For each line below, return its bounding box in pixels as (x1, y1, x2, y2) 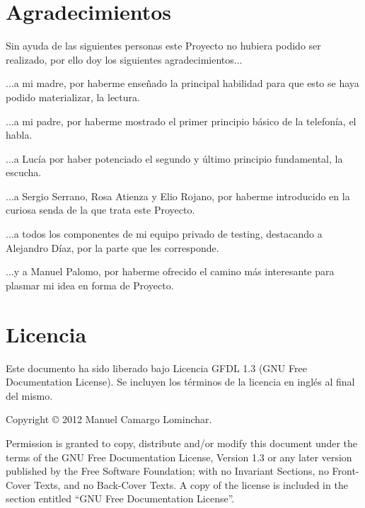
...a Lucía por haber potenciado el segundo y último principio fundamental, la (6, 151, 343, 166)
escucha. (6, 165, 42, 180)
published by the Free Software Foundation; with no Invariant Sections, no (6, 463, 329, 478)
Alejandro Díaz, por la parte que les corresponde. (6, 240, 219, 255)
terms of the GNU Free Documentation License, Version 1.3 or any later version (6, 449, 352, 464)
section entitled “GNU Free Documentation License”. (6, 491, 235, 506)
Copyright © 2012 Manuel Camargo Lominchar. (6, 412, 212, 427)
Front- (332, 463, 359, 478)
